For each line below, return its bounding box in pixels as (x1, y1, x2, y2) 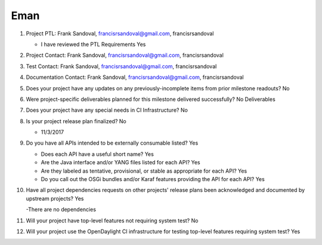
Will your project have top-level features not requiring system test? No (26, 217, 199, 224)
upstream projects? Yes (26, 195, 84, 202)
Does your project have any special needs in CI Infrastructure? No (26, 106, 188, 114)
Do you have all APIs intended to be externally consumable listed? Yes (26, 139, 199, 146)
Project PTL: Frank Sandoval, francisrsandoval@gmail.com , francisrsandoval (26, 30, 214, 37)
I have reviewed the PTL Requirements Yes (41, 41, 146, 48)
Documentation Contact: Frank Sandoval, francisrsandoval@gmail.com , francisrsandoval (26, 73, 244, 81)
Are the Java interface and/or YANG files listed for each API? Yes (41, 159, 201, 166)
